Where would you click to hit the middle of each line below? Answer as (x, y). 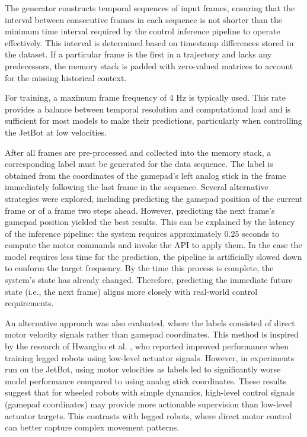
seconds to (261, 233)
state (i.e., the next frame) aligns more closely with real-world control (131, 291)
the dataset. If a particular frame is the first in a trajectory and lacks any (138, 54)
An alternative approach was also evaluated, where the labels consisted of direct (150, 322)
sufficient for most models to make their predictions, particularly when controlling (153, 121)
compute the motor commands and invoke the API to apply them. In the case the (153, 245)
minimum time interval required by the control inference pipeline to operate (143, 31)
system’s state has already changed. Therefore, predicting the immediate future (149, 280)
